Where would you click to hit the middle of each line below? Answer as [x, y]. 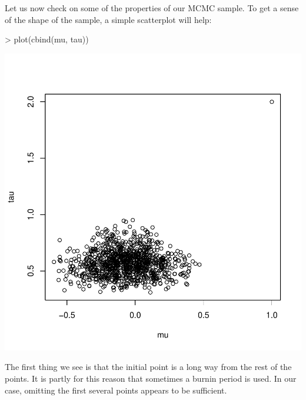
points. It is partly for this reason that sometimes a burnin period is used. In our [151, 378]
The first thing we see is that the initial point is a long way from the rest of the [148, 367]
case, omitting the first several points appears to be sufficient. [116, 390]
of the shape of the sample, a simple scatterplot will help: [108, 19]
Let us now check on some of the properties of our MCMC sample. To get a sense [152, 8]
